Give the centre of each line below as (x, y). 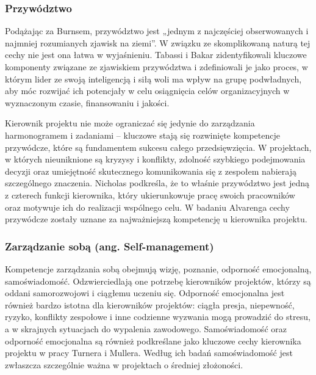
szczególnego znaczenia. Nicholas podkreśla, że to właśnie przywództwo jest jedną (157, 183)
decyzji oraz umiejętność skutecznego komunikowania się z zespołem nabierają (151, 171)
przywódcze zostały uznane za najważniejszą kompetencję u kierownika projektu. (156, 219)
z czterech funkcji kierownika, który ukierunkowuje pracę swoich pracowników (150, 195)
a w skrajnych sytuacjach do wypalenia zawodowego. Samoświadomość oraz (146, 328)
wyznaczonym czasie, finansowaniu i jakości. (87, 102)
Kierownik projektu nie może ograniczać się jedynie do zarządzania (130, 123)
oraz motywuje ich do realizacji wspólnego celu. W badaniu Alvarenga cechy (147, 207)
